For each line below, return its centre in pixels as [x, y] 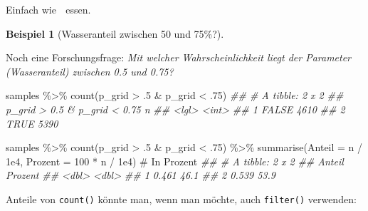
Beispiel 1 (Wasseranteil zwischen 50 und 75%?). [115, 33]
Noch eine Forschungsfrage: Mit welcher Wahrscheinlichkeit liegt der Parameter [179, 57]
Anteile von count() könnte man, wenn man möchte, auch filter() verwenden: [181, 199]
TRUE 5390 [32, 123]
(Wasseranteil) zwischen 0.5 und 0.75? [90, 71]
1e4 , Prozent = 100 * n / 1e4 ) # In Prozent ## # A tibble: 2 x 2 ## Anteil [175, 161]
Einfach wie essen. [48, 9]
